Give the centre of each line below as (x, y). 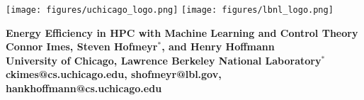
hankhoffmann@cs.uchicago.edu (84, 88)
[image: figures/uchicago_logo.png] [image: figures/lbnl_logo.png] (170, 10)
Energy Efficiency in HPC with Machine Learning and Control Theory (182, 32)
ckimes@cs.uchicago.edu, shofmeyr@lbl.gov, (114, 74)
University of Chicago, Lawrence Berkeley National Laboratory (164, 60)
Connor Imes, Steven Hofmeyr (82, 46)
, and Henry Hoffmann (218, 46)
